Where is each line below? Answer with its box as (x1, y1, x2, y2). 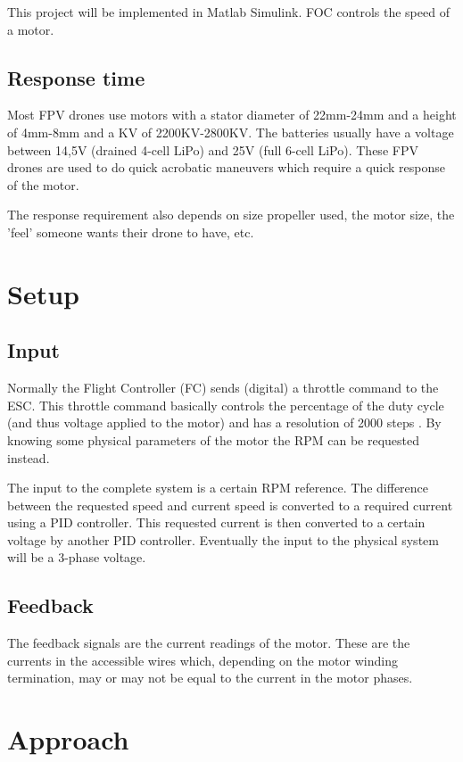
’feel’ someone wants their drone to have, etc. (7, 222, 254, 241)
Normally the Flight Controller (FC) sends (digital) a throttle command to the (7, 378, 439, 397)
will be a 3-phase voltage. (7, 548, 146, 567)
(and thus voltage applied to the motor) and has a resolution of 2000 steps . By (7, 413, 442, 432)
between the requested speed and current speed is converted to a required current (7, 495, 453, 514)
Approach (7, 721, 129, 758)
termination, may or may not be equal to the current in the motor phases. (7, 668, 413, 687)
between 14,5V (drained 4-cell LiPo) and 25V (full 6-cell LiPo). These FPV (7, 140, 418, 159)
